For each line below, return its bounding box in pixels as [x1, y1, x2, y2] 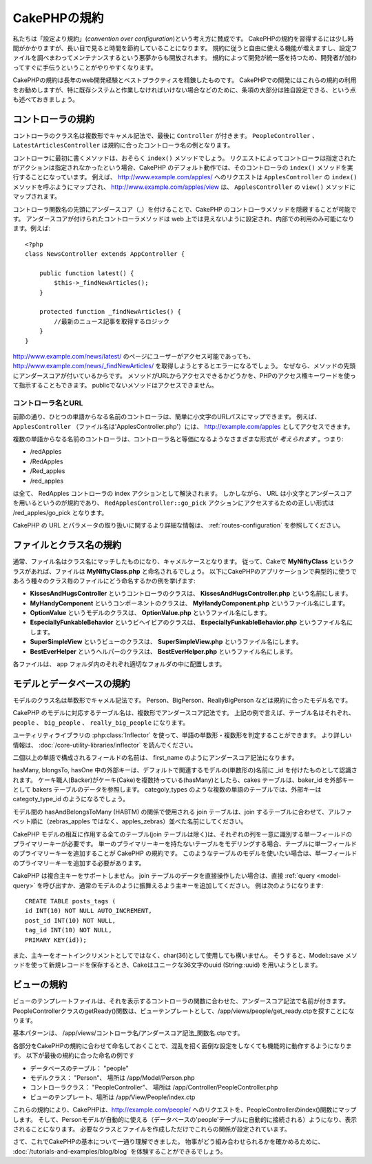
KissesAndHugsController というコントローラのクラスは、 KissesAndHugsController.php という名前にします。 [30, 590, 352, 598]
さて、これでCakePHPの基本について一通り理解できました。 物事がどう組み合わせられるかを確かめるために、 [12, 1138, 324, 1146]
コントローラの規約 [12, 113, 94, 125]
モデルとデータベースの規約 [12, 678, 130, 690]
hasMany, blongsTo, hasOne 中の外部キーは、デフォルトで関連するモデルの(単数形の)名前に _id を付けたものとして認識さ [12, 766, 358, 774]
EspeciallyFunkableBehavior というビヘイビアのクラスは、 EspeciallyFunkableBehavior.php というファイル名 [30, 618, 347, 627]
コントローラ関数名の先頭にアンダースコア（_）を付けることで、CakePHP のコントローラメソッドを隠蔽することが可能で [12, 205, 357, 213]
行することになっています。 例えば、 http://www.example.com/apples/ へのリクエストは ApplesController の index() [12, 173, 358, 181]
